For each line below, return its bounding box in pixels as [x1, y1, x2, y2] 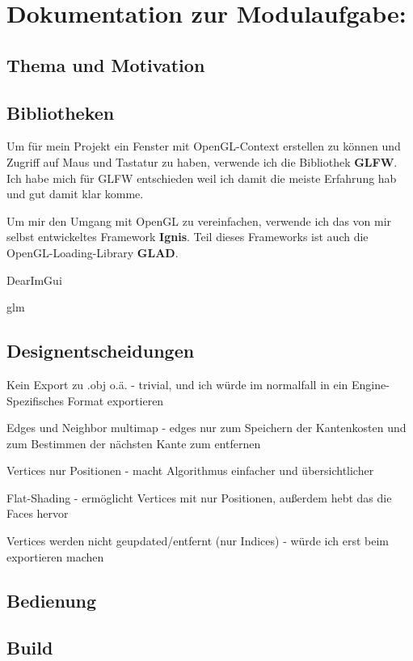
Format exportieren [67, 392, 164, 409]
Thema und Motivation [6, 52, 205, 77]
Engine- [352, 375, 390, 392]
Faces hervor [6, 505, 69, 522]
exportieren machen [6, 548, 104, 565]
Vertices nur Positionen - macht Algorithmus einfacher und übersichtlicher [6, 462, 374, 479]
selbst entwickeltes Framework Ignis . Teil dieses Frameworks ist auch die [6, 228, 369, 245]
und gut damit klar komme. [6, 185, 144, 202]
